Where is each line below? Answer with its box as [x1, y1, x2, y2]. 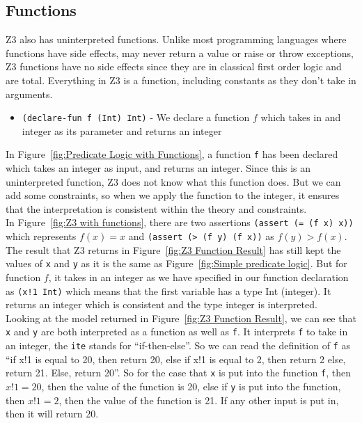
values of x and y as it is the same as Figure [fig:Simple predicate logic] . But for [6, 256, 347, 271]
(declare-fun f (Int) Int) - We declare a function [22, 110, 250, 125]
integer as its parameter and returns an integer [22, 123, 222, 138]
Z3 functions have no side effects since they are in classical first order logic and [6, 59, 342, 74]
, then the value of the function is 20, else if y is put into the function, [41, 379, 341, 394]
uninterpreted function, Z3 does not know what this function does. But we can [6, 174, 341, 189]
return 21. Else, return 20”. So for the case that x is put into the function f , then [6, 365, 352, 380]
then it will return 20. [6, 406, 99, 421]
